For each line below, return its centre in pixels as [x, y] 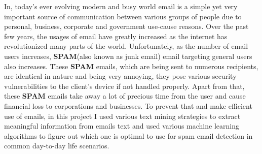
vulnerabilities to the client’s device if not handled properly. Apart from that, [124, 86]
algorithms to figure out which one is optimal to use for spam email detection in [128, 135]
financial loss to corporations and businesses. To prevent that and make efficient [128, 105]
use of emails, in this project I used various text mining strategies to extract [122, 116]
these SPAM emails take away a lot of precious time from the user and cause [125, 96]
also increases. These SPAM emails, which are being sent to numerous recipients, [131, 66]
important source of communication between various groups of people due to [123, 16]
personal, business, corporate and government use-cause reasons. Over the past [126, 26]
